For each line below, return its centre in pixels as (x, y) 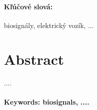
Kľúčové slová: (28, 6)
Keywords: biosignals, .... (47, 101)
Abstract (34, 59)
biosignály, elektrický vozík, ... (49, 25)
